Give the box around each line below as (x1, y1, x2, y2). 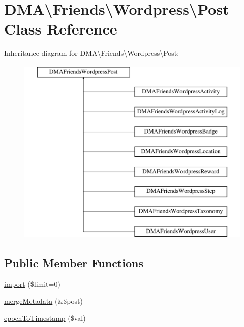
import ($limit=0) (4, 278, 60, 289)
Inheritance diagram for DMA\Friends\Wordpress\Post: (4, 48, 179, 58)
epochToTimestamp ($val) (4, 313, 86, 323)
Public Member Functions (4, 255, 143, 271)
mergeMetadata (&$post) (4, 296, 83, 306)
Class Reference (4, 18, 117, 39)
